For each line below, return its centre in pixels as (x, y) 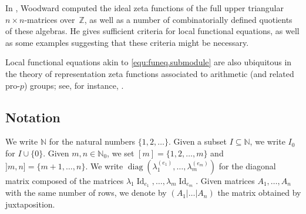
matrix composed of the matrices (65, 180)
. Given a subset (198, 141)
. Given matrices (225, 180)
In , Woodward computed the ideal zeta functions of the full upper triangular (144, 8)
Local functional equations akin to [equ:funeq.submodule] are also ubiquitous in (149, 62)
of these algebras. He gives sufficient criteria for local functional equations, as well (152, 31)
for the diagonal (247, 165)
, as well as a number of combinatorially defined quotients (188, 19)
